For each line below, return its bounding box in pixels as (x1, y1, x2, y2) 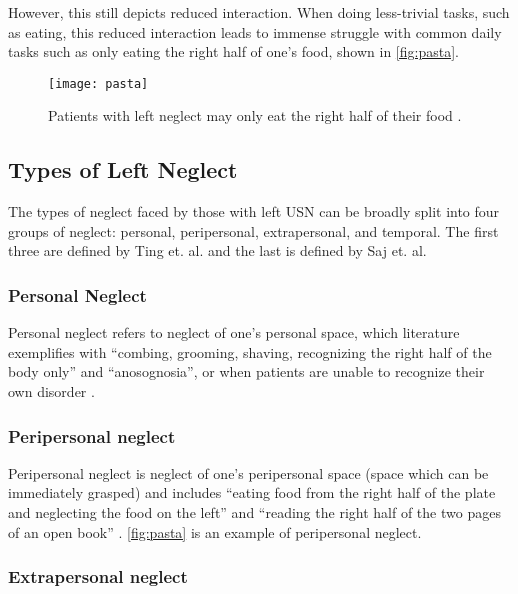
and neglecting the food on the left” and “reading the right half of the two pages (8, 502, 501, 523)
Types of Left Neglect (8, 154, 238, 185)
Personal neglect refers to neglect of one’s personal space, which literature (8, 322, 460, 343)
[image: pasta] (48, 76, 149, 91)
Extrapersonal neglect (8, 564, 188, 589)
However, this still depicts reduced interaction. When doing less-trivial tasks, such (8, 2, 510, 22)
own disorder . (8, 381, 95, 402)
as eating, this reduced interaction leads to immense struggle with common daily (8, 21, 502, 42)
